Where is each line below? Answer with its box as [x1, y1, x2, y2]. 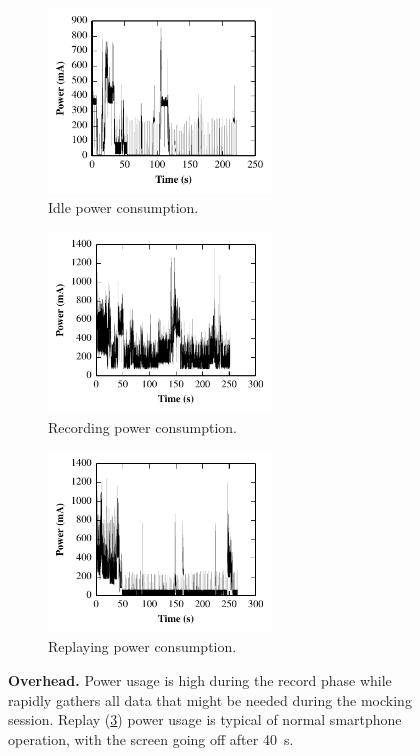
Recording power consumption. [48, 416, 237, 437]
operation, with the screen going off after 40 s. [8, 728, 294, 749]
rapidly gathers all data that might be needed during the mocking [8, 689, 412, 710]
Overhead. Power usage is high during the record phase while [8, 670, 392, 691]
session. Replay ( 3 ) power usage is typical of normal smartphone [8, 709, 402, 730]
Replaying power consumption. [48, 636, 237, 657]
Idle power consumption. [48, 197, 199, 218]
